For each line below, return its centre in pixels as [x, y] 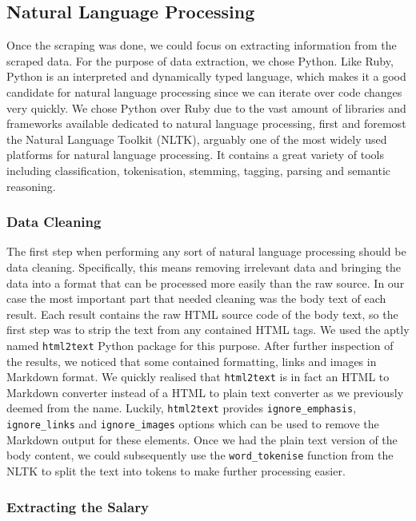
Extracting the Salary [78, 506]
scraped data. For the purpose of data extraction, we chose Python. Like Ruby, [200, 60]
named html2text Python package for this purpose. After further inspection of [200, 345]
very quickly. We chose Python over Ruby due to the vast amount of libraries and [206, 107]
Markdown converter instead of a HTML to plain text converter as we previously [205, 392]
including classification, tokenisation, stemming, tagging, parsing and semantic [199, 170]
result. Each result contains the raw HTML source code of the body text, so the [202, 314]
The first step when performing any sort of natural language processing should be [206, 251]
